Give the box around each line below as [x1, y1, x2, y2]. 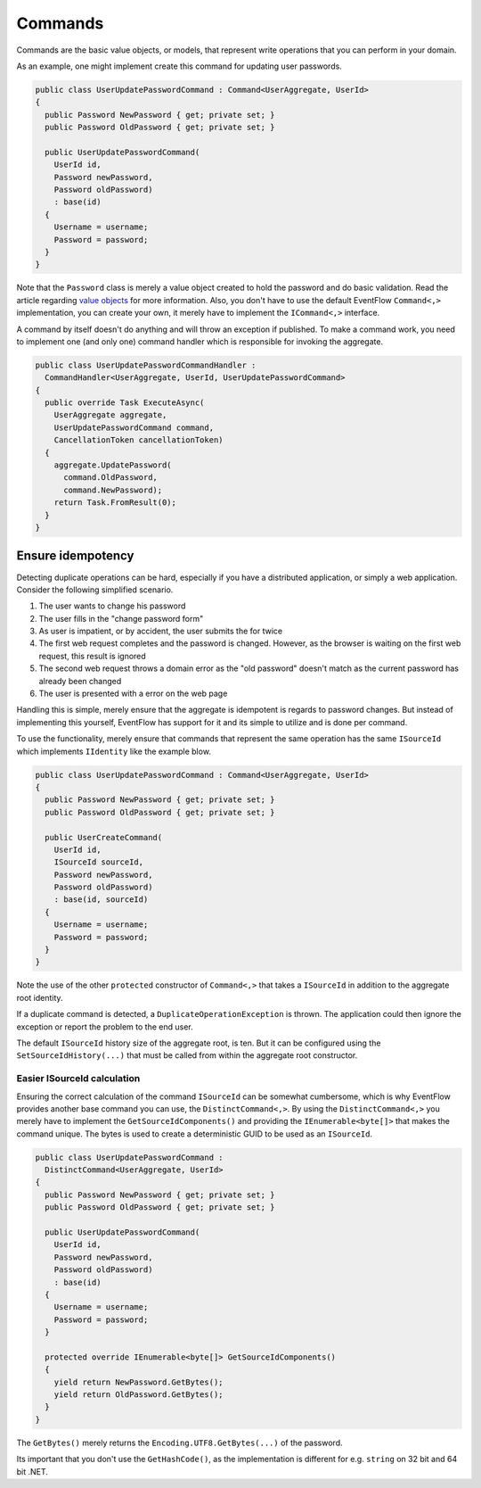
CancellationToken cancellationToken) [53, 435, 224, 445]
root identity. [16, 992, 63, 1003]
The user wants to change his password [38, 600, 186, 611]
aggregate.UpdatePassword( [53, 460, 173, 470]
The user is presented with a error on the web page [38, 688, 228, 699]
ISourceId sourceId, [53, 857, 144, 867]
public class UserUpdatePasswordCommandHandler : [35, 360, 257, 370]
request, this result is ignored [38, 650, 146, 661]
